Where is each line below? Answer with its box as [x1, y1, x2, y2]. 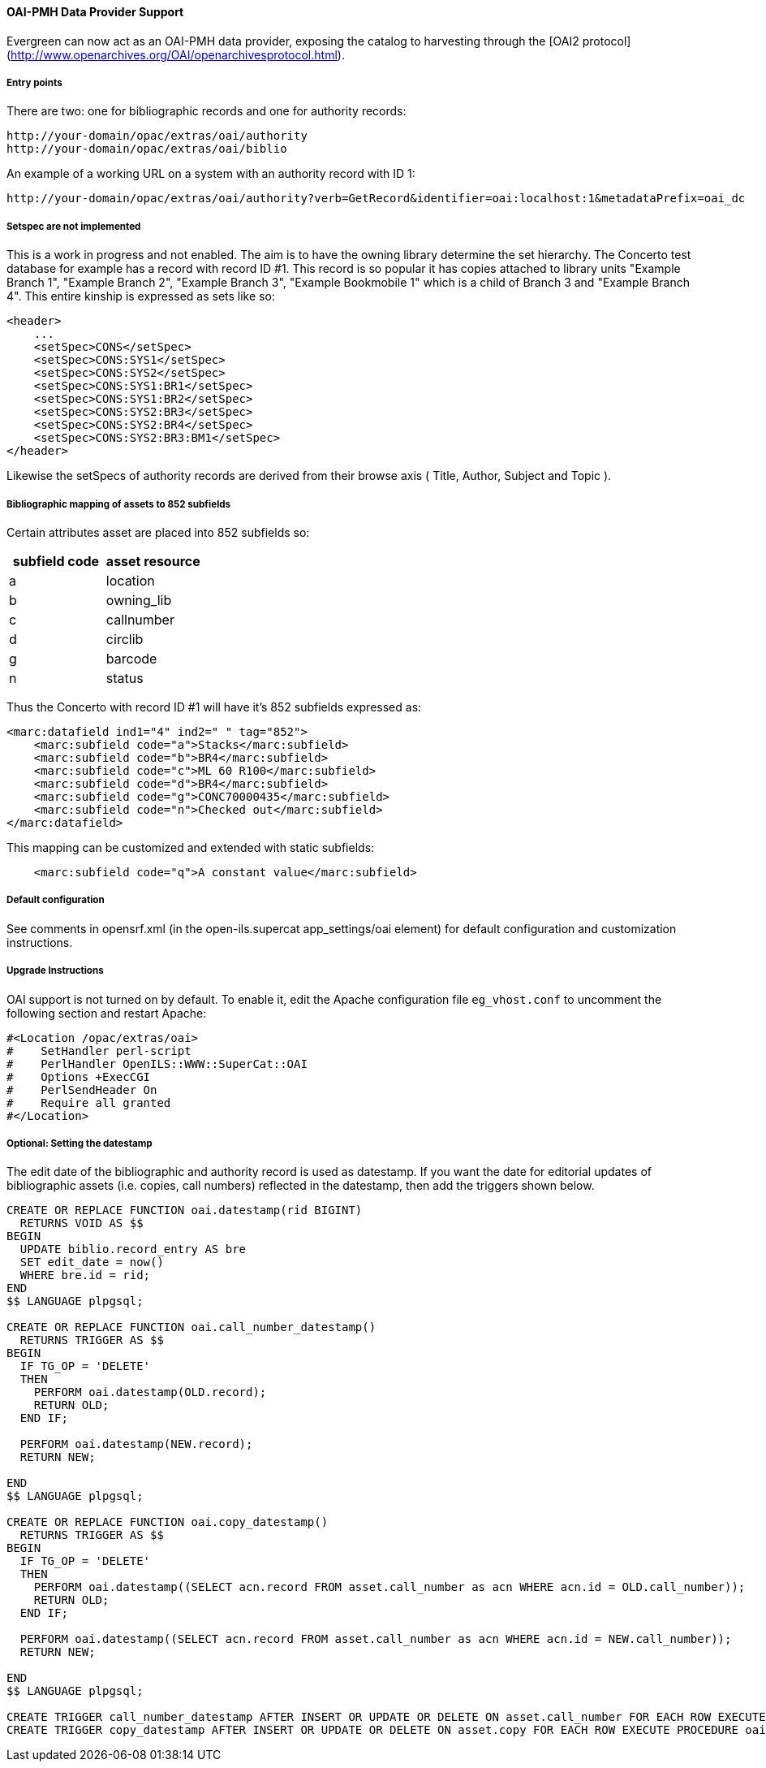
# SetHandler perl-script [6, 1044, 191, 1057]
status [105, 669, 144, 686]
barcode [105, 650, 157, 667]
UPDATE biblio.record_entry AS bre [19, 1243, 247, 1256]
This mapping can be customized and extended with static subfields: [6, 840, 375, 854]
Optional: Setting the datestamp [6, 1137, 153, 1149]
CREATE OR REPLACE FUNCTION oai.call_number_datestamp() [6, 1321, 377, 1334]
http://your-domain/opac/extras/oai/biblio [6, 142, 287, 156]
